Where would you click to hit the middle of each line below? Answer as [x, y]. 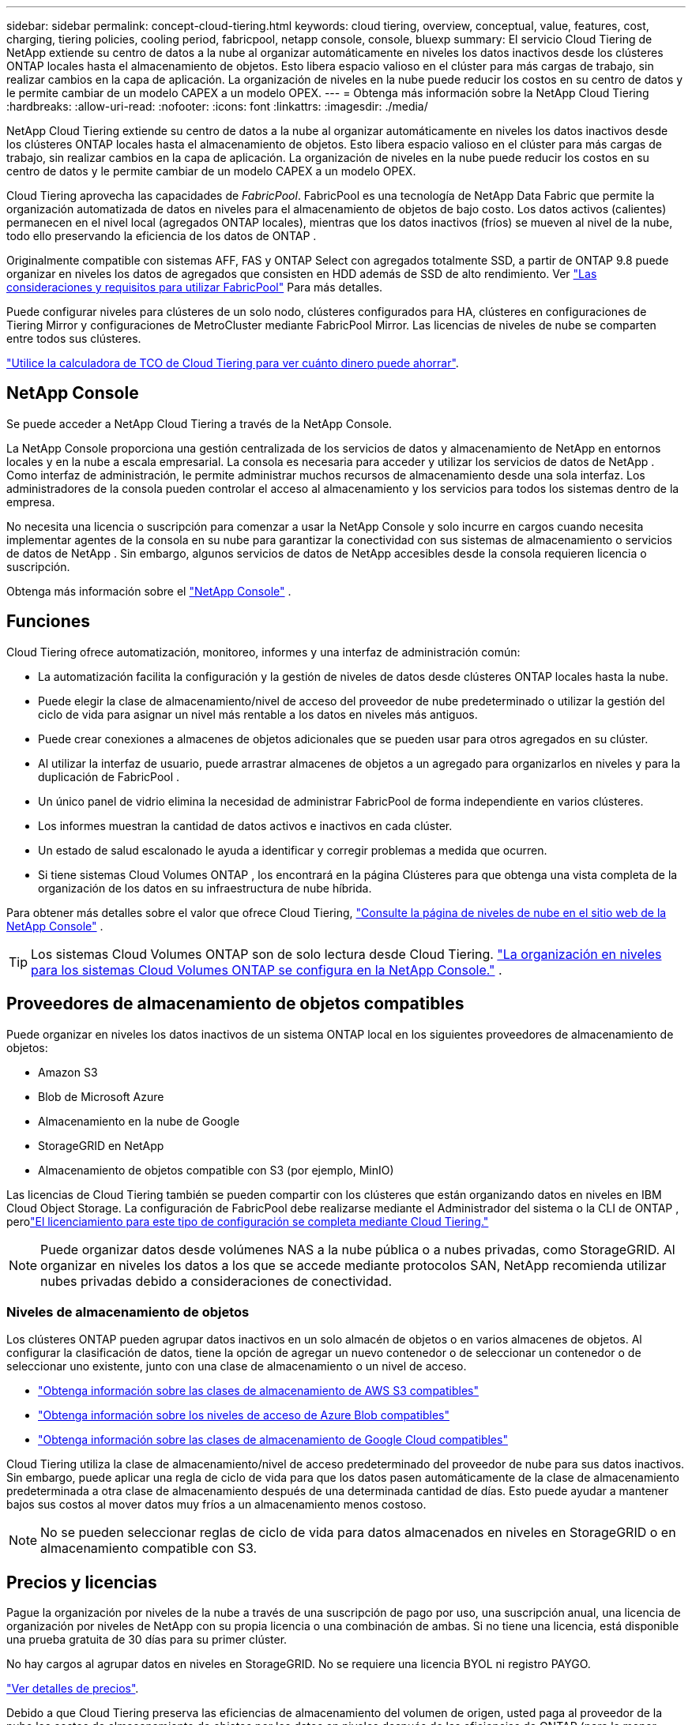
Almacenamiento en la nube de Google [139, 1121]
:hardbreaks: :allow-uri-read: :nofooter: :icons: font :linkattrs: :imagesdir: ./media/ [217, 106]
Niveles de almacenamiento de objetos [128, 1312]
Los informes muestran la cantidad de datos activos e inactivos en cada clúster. [245, 825]
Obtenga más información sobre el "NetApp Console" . [149, 591]
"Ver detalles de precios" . [73, 1689]
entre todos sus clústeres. [74, 338]
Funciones [49, 622]
